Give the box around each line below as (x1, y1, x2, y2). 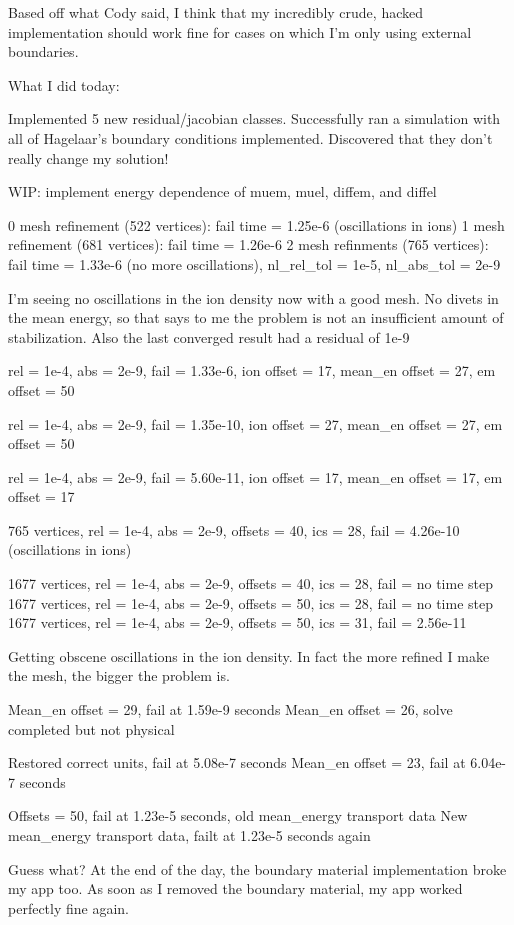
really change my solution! (8, 147, 169, 168)
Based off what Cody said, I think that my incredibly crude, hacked (8, 2, 423, 22)
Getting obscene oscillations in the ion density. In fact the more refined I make (8, 645, 490, 666)
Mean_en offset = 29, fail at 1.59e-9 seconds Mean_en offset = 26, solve (8, 699, 453, 720)
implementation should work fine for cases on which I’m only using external (8, 21, 472, 42)
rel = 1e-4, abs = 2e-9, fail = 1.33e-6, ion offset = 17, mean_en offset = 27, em (8, 360, 496, 381)
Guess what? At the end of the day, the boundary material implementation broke (8, 858, 507, 879)
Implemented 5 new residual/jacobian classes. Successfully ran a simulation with (8, 108, 501, 129)
